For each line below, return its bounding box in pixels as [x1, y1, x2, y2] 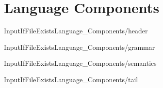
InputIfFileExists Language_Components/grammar [4, 42, 155, 52]
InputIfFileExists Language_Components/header [4, 26, 148, 36]
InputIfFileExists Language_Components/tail [4, 74, 138, 84]
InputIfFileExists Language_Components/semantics [4, 58, 157, 68]
